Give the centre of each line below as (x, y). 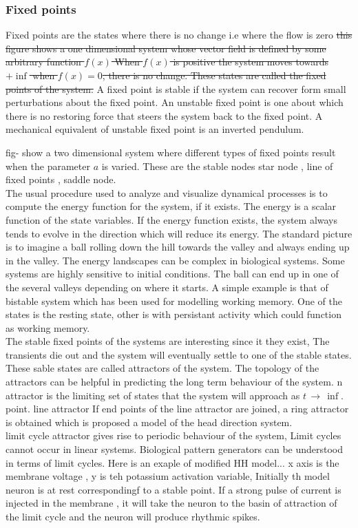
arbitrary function (43, 62)
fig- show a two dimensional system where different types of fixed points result (171, 152)
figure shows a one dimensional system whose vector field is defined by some (166, 48)
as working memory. (48, 327)
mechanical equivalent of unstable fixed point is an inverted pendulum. (155, 129)
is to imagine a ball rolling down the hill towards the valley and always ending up (178, 247)
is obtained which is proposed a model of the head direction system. (149, 422)
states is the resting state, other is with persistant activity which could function (173, 314)
